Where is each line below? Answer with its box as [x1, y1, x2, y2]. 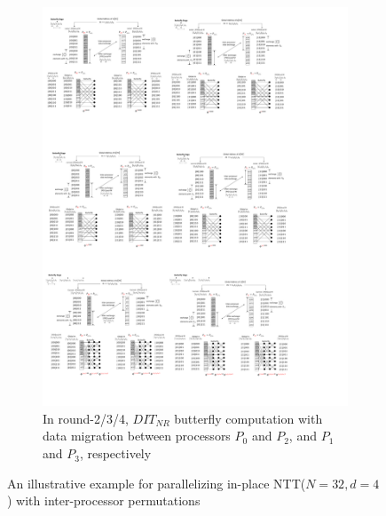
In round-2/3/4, [43, 409, 129, 427]
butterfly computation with [174, 409, 323, 427]
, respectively [79, 444, 152, 463]
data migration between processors [43, 426, 231, 445]
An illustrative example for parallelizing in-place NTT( [7, 473, 306, 492]
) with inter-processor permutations [7, 491, 201, 510]
